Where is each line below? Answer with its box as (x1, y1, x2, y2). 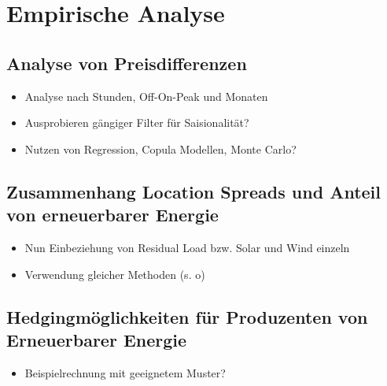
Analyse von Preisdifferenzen (6, 50, 247, 75)
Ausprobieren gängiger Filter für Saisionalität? (24, 114, 249, 131)
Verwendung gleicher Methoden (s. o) (24, 265, 205, 282)
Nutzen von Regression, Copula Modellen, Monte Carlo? (24, 140, 297, 157)
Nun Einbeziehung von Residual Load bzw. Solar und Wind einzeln (24, 239, 350, 255)
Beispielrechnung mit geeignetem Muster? (24, 364, 226, 380)
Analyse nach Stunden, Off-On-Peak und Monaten (24, 87, 268, 104)
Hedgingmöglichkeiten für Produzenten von (6, 304, 368, 328)
